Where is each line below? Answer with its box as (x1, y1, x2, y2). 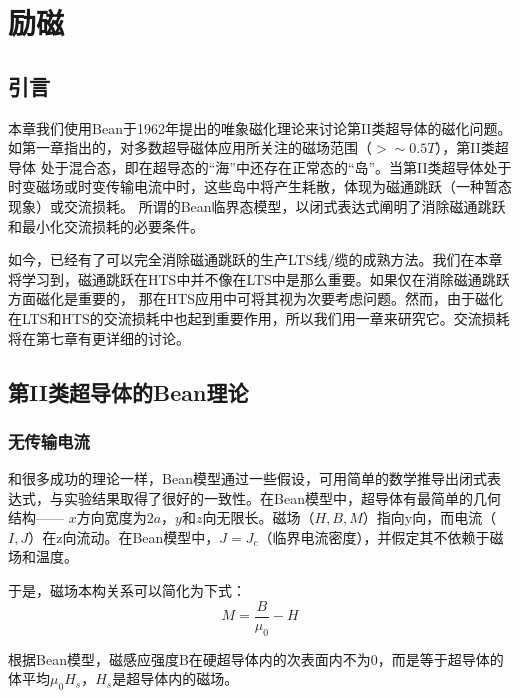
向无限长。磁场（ (202, 507, 315, 528)
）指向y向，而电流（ (362, 507, 497, 528)
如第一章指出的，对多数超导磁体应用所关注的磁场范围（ (8, 137, 372, 158)
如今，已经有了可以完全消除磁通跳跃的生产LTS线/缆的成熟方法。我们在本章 (8, 249, 503, 270)
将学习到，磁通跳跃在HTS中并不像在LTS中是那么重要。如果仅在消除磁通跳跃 (8, 268, 510, 289)
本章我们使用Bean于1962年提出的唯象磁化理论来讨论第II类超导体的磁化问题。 (8, 117, 512, 138)
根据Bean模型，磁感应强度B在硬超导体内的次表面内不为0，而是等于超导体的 (8, 648, 504, 669)
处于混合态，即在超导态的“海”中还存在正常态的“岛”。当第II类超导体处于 (40, 156, 512, 177)
